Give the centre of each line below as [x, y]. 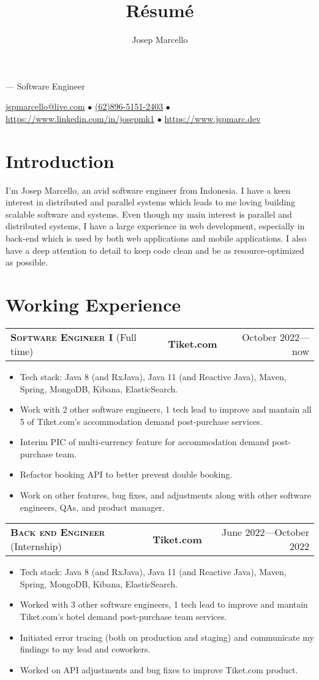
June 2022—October [265, 532]
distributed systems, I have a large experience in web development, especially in [155, 226]
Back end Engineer [58, 532]
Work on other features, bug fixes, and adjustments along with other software [165, 495]
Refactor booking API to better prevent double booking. [126, 474]
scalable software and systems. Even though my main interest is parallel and [149, 214]
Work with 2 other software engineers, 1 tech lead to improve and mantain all [166, 409]
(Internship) [36, 546]
